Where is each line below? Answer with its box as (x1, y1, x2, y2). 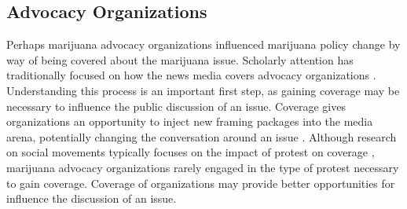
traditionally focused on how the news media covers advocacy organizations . (6, 67, 376, 83)
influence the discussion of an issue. (6, 190, 177, 207)
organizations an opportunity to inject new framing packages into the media (6, 113, 373, 130)
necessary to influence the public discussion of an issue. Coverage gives (6, 97, 346, 114)
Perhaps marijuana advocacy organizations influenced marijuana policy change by (6, 36, 401, 53)
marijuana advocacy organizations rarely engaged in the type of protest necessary (6, 159, 399, 175)
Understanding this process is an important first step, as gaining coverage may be (6, 82, 400, 98)
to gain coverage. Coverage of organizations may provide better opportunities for (6, 174, 395, 191)
